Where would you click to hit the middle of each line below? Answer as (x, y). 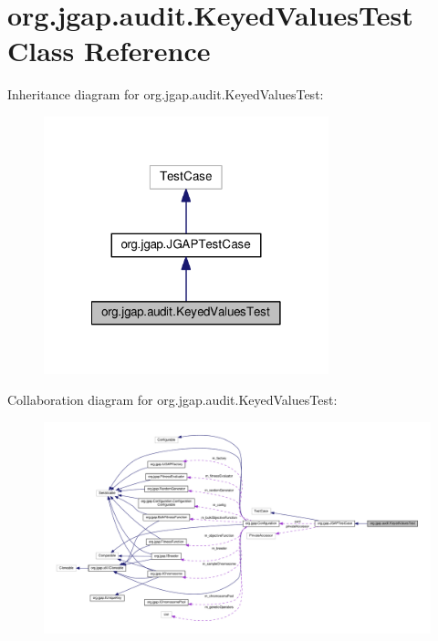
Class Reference (109, 51)
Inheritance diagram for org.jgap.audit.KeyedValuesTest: (166, 94)
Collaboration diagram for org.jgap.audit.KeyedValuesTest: (172, 400)
